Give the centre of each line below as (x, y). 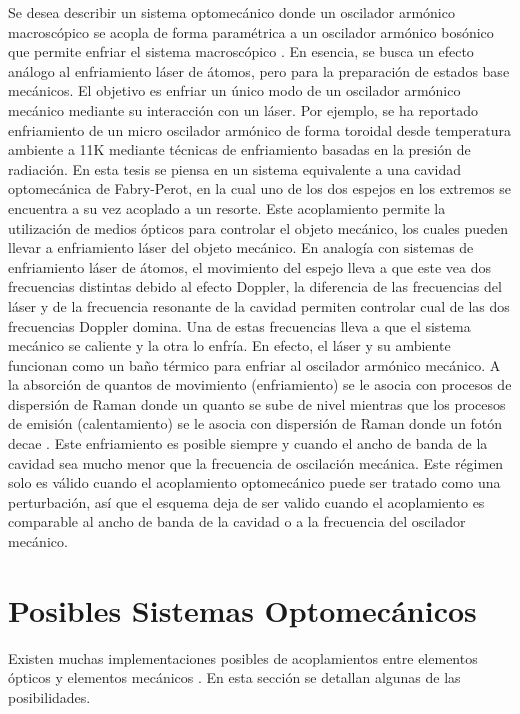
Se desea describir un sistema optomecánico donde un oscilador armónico (231, 12)
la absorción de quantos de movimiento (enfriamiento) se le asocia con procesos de (260, 384)
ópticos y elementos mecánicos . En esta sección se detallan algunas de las (234, 677)
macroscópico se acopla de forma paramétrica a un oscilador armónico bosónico (251, 31)
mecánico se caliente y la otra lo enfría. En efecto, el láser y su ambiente (229, 345)
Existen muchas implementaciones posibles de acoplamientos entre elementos (243, 657)
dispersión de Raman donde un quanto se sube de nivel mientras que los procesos (257, 403)
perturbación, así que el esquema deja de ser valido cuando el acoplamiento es (246, 501)
